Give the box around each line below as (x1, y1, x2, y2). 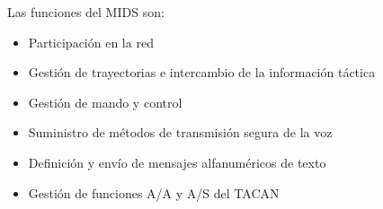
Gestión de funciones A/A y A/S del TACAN (28, 183, 280, 202)
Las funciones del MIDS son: (7, 3, 165, 21)
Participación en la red (28, 32, 154, 51)
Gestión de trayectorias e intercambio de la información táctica (28, 63, 376, 82)
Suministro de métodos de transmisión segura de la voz (28, 123, 333, 142)
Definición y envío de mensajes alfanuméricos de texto (28, 152, 326, 171)
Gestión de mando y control (28, 92, 183, 111)
